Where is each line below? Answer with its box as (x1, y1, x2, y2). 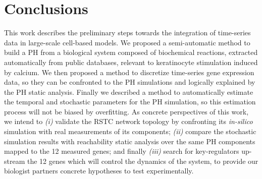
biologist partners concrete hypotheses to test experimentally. (4, 165, 194, 176)
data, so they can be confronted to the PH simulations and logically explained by (4, 77, 255, 87)
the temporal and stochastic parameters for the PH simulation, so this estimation (4, 96, 256, 107)
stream (4, 155, 25, 166)
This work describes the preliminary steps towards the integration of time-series (4, 27, 251, 38)
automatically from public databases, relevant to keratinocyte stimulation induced (4, 56, 258, 67)
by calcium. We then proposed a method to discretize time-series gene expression (4, 67, 254, 77)
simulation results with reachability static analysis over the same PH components (4, 136, 255, 146)
